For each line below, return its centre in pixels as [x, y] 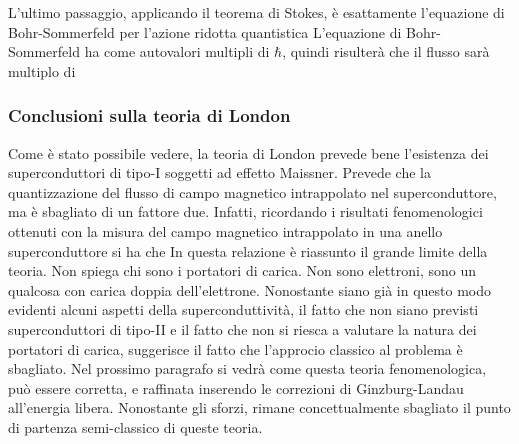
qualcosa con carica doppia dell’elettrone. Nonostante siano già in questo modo [249, 289]
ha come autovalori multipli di [177, 51]
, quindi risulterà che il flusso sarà [386, 51]
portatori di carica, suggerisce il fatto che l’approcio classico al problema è [235, 348]
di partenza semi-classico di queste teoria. [135, 426]
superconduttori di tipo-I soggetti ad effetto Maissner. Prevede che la [219, 172]
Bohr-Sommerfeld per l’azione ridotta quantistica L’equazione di [205, 31]
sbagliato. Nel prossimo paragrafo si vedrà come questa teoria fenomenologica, [247, 368]
